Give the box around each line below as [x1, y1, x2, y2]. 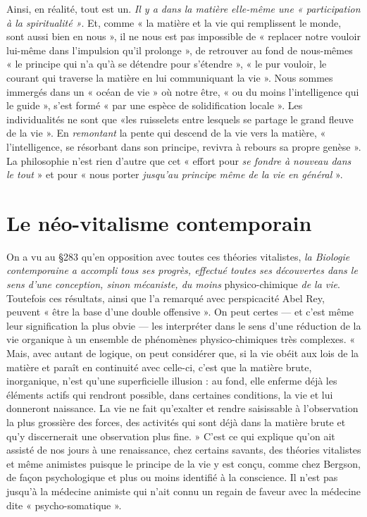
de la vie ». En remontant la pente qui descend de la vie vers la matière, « [6, 125, 326, 140]
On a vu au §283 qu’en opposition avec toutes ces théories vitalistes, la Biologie [6, 249, 350, 263]
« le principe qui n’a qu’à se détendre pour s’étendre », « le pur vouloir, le [6, 56, 327, 71]
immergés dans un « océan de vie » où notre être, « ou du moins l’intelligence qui [6, 84, 359, 99]
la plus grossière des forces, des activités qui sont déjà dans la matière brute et [6, 414, 346, 429]
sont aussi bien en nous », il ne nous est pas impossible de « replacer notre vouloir [6, 29, 361, 44]
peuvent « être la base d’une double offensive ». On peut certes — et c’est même [6, 304, 354, 319]
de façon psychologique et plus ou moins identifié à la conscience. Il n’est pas [6, 470, 338, 485]
